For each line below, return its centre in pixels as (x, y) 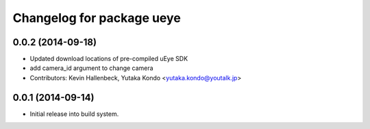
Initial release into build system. (74, 114)
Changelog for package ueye (97, 18)
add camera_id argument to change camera (91, 68)
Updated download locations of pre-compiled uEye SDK (109, 59)
